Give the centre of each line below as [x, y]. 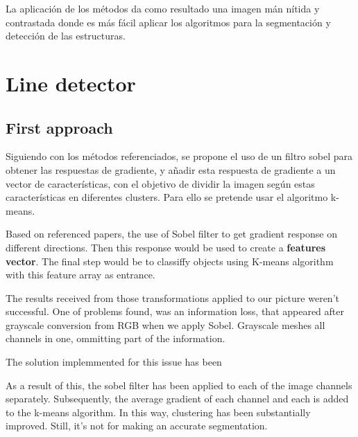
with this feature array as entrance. [80, 275]
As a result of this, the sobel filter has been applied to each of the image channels [179, 385]
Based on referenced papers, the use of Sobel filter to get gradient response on [171, 234]
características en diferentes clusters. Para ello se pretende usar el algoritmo [167, 197]
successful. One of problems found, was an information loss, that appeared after [175, 311]
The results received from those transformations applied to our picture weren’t [172, 297]
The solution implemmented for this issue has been [114, 362]
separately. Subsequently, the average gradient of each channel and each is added [177, 399]
